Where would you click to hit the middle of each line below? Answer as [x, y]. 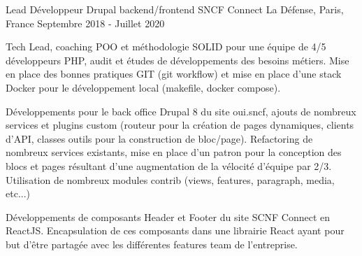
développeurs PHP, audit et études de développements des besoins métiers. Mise [178, 60]
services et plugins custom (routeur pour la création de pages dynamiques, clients [180, 125]
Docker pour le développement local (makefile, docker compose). [143, 87]
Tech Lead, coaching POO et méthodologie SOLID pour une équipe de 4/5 [166, 47]
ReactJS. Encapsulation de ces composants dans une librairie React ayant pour [175, 230]
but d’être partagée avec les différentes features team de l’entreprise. [152, 244]
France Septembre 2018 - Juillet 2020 [85, 23]
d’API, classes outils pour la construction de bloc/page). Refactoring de [159, 138]
